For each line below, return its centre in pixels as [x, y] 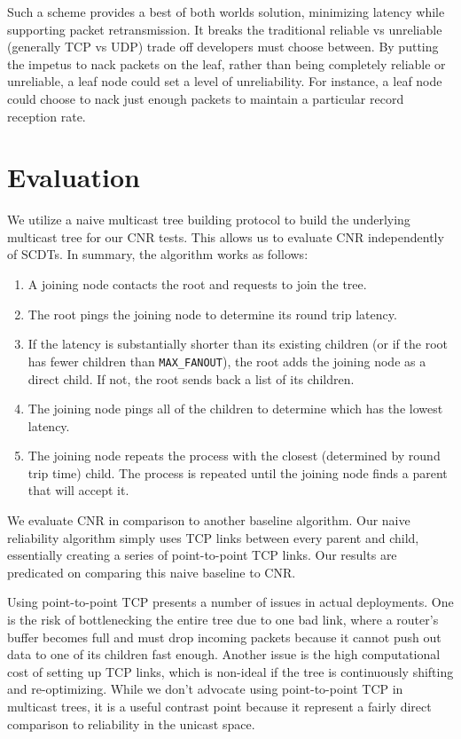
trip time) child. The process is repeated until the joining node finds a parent [238, 472]
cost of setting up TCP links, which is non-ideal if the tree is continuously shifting [230, 671]
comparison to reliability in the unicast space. [131, 723]
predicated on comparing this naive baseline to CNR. [152, 572]
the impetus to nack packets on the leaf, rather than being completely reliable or [227, 63]
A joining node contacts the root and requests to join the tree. [197, 284]
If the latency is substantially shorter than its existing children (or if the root [238, 344]
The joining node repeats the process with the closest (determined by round [234, 456]
